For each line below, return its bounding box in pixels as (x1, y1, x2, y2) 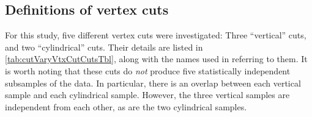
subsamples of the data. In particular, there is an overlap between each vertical (5, 76, 301, 89)
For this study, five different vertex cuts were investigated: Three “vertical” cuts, (5, 29, 306, 41)
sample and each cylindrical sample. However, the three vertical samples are (5, 88, 290, 101)
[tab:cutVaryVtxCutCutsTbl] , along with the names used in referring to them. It (5, 52, 308, 65)
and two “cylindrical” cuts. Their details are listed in (5, 40, 203, 53)
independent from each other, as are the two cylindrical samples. (5, 100, 247, 113)
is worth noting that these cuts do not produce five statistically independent (5, 64, 291, 77)
